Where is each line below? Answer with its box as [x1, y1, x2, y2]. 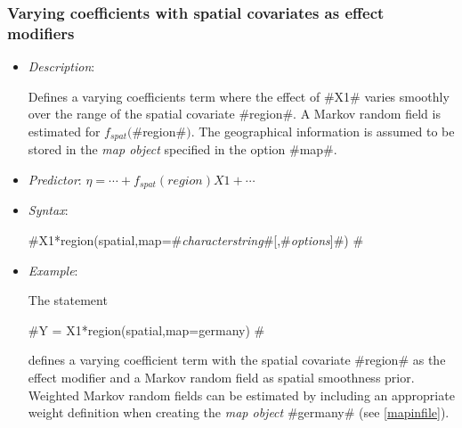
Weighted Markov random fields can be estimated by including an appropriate [28, 385, 455, 404]
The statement [28, 291, 108, 309]
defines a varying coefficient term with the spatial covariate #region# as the [28, 350, 446, 369]
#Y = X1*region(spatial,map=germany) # [28, 320, 265, 339]
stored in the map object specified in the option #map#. [28, 140, 337, 159]
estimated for [28, 121, 101, 140]
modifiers [7, 21, 75, 44]
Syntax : [28, 201, 69, 219]
